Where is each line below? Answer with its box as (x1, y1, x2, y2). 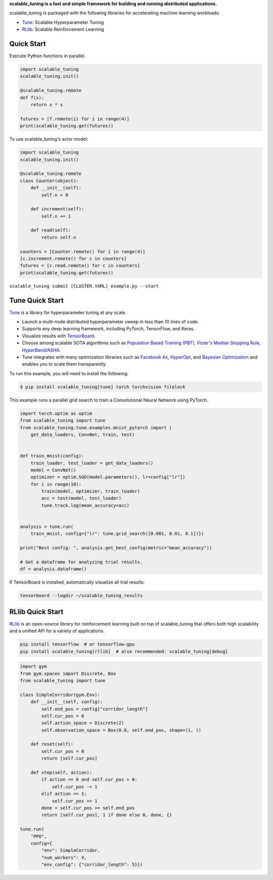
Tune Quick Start (9, 296, 64, 304)
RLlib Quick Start (9, 607, 64, 616)
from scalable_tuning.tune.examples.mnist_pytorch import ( (20, 425, 172, 430)
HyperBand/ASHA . (22, 347, 61, 353)
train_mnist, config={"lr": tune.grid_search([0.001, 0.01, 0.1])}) (30, 531, 204, 537)
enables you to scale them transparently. (22, 361, 107, 367)
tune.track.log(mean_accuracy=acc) (41, 502, 130, 508)
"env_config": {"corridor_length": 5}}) (41, 862, 143, 867)
